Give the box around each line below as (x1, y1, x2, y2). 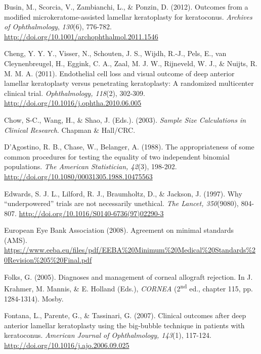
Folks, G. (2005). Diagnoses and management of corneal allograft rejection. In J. (4, 271, 253, 282)
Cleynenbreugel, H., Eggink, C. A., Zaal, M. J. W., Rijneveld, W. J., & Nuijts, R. (4, 58, 257, 68)
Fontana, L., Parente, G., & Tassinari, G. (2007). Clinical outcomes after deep (4, 310, 246, 321)
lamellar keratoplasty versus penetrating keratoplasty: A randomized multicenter (4, 78, 254, 88)
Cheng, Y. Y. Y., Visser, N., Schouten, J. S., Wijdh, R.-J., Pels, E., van (4, 48, 227, 59)
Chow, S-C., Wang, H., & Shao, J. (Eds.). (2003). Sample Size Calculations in (4, 114, 246, 125)
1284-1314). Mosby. (4, 293, 64, 304)
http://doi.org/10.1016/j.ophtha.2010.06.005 (4, 97, 142, 108)
